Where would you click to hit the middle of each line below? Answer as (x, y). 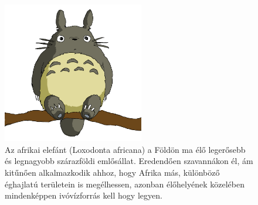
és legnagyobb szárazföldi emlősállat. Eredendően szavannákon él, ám (129, 161)
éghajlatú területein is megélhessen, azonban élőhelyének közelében (125, 184)
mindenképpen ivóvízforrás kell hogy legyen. (84, 195)
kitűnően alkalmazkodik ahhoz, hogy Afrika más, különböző (112, 172)
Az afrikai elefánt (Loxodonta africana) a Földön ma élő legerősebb (125, 149)
